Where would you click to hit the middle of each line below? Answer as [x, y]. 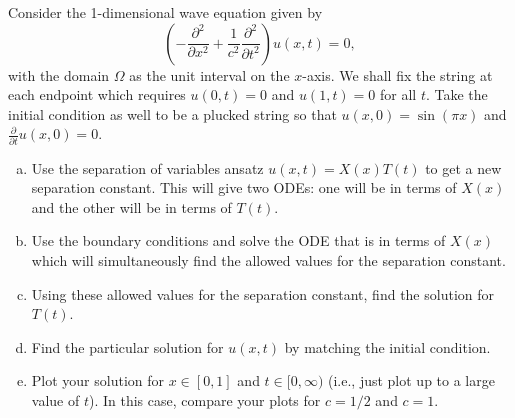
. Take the [456, 94]
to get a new [463, 167]
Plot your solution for [98, 380]
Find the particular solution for [127, 346]
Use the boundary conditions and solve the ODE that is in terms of [238, 240]
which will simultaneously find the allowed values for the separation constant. [268, 260]
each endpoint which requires [97, 94]
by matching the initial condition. [387, 346]
